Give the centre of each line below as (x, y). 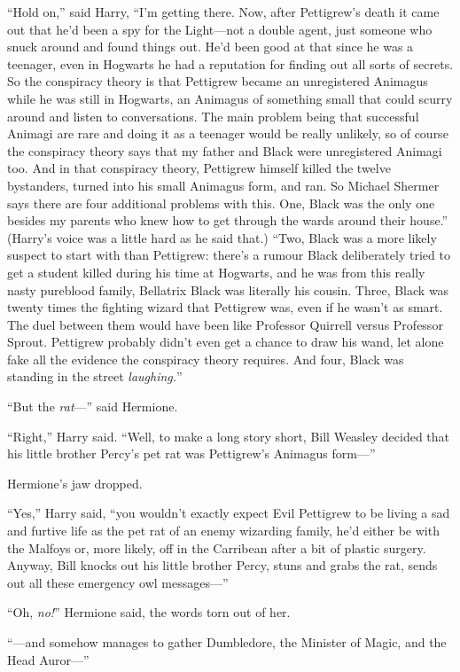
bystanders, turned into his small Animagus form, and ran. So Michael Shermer (223, 185)
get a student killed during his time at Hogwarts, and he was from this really (216, 272)
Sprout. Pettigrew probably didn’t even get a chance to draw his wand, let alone (226, 342)
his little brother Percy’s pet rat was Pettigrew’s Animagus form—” (191, 453)
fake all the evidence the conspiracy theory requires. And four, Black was (206, 359)
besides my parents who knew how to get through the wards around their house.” (228, 220)
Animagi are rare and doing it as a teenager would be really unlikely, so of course (228, 133)
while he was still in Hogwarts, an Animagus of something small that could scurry (230, 98)
